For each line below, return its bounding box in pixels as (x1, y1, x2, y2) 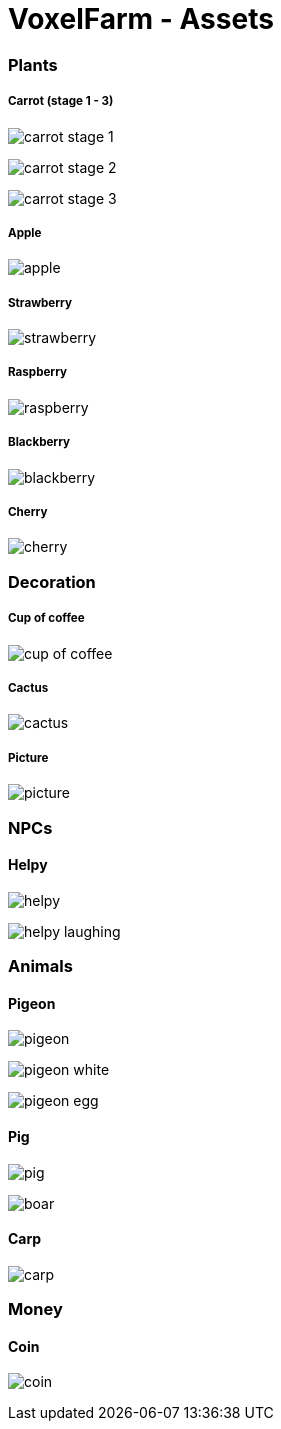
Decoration (8, 571, 96, 592)
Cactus (8, 680, 49, 695)
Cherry (8, 505, 48, 520)
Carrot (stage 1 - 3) (8, 94, 114, 109)
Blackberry (8, 435, 71, 450)
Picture (8, 750, 49, 765)
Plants (8, 54, 58, 75)
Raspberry (8, 365, 68, 380)
